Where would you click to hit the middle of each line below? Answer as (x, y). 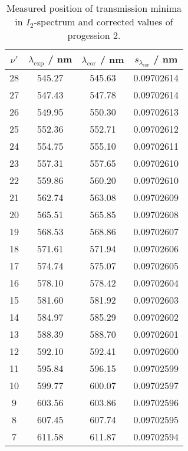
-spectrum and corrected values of (103, 22)
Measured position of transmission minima (94, 8)
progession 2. (94, 35)
